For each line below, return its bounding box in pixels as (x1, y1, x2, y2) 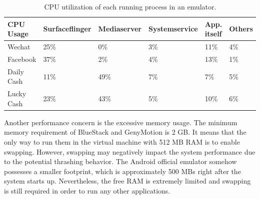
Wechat (7, 41, 30, 52)
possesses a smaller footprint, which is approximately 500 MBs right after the (4, 166, 241, 176)
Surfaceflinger (43, 23, 91, 34)
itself (204, 28, 222, 39)
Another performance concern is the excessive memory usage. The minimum (4, 117, 237, 127)
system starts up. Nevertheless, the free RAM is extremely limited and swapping (4, 176, 251, 186)
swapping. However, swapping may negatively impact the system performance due (4, 146, 255, 157)
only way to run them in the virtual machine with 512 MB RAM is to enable (4, 137, 240, 147)
